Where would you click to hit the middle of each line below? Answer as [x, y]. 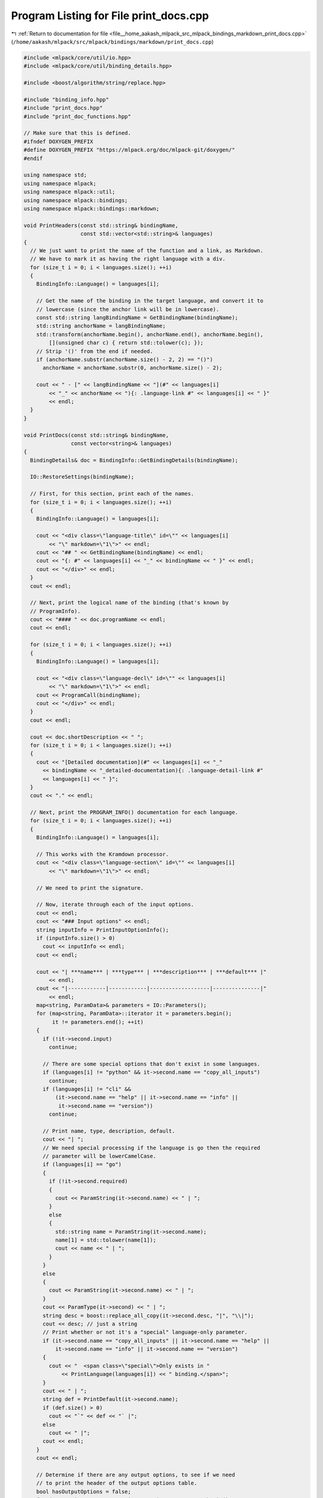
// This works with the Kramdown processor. [103, 854]
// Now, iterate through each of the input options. [115, 904]
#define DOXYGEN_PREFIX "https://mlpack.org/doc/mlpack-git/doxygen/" [129, 150]
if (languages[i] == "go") [82, 1165]
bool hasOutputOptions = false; [84, 1491]
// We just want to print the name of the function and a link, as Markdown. [147, 250]
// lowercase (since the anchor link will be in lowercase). [128, 309]
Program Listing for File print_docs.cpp [110, 16]
